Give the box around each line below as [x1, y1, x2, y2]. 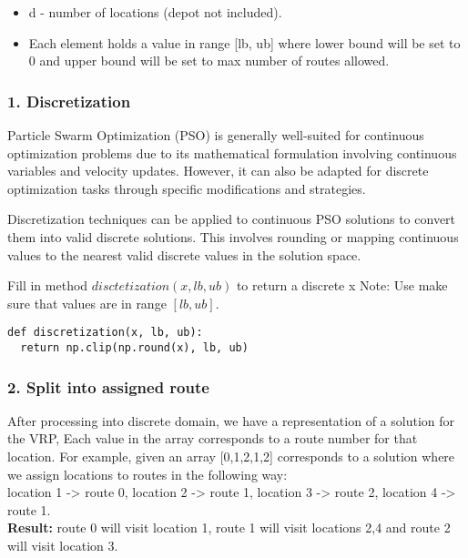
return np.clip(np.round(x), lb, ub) [20, 341, 249, 354]
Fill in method [7, 276, 88, 295]
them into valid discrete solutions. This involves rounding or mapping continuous [7, 227, 459, 246]
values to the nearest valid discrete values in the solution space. [7, 245, 361, 264]
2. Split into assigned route [7, 375, 209, 398]
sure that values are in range [7, 293, 167, 312]
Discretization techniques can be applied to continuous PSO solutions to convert [7, 209, 456, 228]
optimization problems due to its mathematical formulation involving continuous [7, 143, 457, 162]
